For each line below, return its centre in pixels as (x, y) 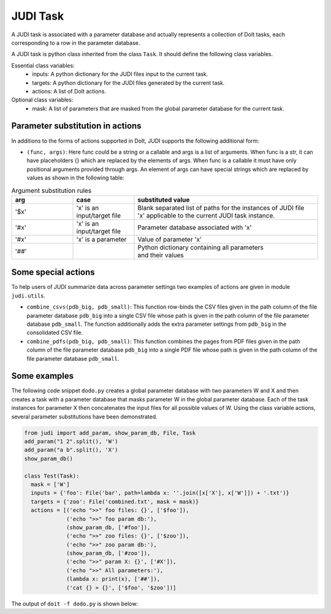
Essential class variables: (43, 65)
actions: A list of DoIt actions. (69, 91)
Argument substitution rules (51, 191)
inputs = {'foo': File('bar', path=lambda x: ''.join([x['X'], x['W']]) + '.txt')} (160, 493)
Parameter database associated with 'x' (195, 227)
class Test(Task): (52, 476)
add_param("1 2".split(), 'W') (71, 442)
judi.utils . (29, 296)
